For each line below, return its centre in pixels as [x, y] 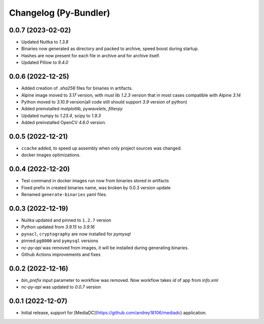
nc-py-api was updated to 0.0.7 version [61, 287]
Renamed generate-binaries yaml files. [64, 195]
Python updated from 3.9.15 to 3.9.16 [58, 227]
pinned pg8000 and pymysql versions [60, 241]
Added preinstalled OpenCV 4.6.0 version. [64, 123]
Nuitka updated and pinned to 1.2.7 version [66, 220]
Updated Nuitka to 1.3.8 [45, 42]
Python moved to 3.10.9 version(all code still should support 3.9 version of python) [104, 102]
